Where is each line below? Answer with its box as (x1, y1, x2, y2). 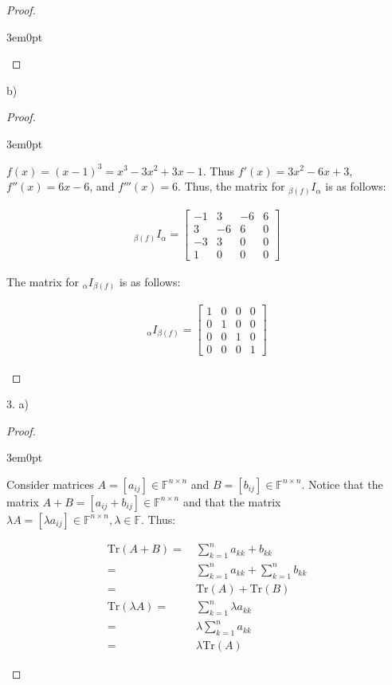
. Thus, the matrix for (178, 178, 285, 195)
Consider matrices (6, 475, 94, 492)
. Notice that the (301, 475, 383, 492)
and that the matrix (182, 493, 281, 510)
